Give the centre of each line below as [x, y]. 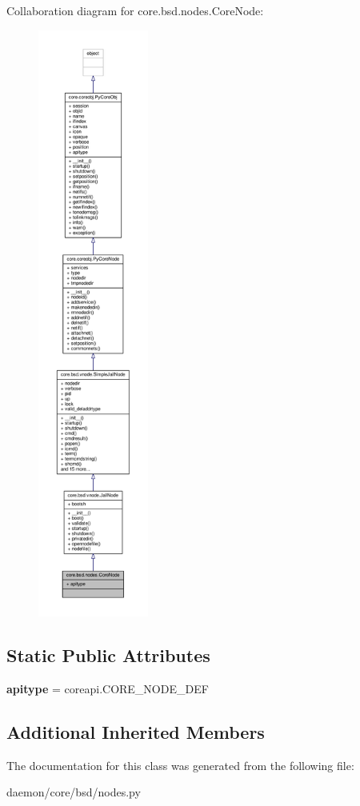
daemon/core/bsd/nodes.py [74, 792]
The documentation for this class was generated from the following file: [180, 765]
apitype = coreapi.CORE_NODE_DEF [108, 688]
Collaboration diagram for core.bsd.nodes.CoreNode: [135, 10]
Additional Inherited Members [136, 731]
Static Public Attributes [108, 654]
